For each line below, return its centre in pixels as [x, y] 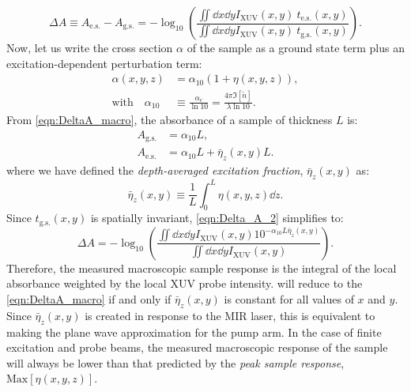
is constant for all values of [289, 299]
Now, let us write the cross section [90, 47]
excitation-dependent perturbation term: [104, 63]
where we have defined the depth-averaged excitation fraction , [155, 170]
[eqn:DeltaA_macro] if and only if [89, 299]
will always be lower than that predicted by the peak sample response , [175, 362]
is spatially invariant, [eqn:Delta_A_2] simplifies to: [217, 218]
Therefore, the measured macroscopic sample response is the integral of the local [202, 268]
